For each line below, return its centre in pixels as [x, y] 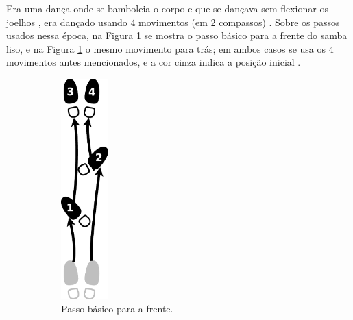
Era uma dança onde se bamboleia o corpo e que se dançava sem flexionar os [167, 8]
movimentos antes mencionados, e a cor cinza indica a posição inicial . [154, 62]
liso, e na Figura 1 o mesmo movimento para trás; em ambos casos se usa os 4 [170, 48]
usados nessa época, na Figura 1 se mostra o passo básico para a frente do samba [177, 35]
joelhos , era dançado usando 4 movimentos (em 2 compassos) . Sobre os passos [173, 22]
